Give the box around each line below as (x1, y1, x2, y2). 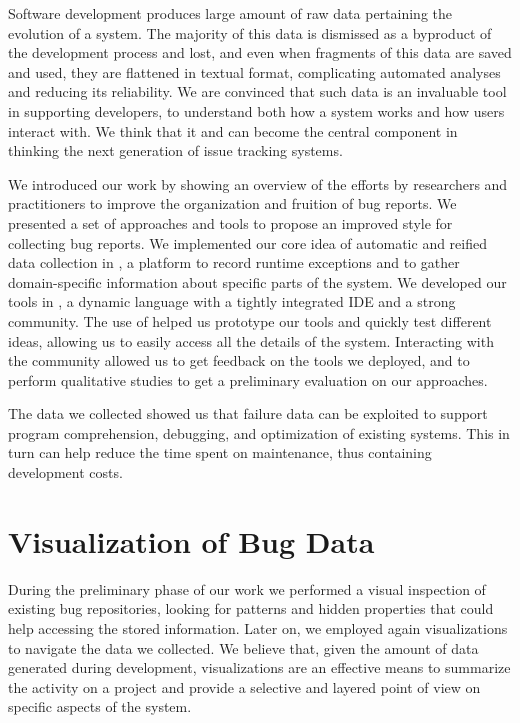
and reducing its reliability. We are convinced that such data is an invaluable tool (8, 81, 507, 102)
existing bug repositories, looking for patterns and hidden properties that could (8, 598, 494, 619)
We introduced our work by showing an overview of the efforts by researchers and (8, 173, 508, 194)
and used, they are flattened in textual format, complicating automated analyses (8, 61, 501, 82)
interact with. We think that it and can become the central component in (8, 120, 458, 141)
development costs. (8, 462, 123, 483)
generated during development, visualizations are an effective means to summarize (8, 657, 511, 678)
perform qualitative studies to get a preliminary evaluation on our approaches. (8, 369, 488, 390)
